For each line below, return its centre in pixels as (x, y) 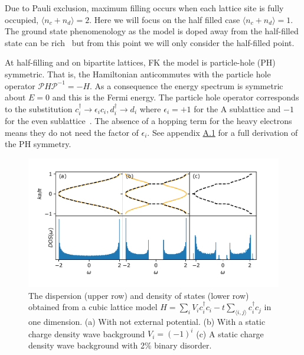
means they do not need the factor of (72, 132)
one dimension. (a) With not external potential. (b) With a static (147, 321)
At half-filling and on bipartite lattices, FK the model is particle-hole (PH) (140, 62)
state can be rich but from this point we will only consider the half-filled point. (150, 42)
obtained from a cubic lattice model (93, 307)
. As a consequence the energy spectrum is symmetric (187, 85)
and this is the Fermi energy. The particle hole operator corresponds (176, 97)
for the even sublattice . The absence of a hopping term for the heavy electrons (148, 121)
